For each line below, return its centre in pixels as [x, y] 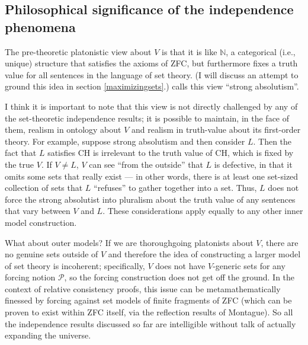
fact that [21, 153]
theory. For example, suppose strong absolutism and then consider [125, 141]
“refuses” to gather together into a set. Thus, [175, 188]
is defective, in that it [253, 164]
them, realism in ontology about [63, 130]
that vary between [38, 211]
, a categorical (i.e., [261, 51]
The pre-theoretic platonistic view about [78, 51]
